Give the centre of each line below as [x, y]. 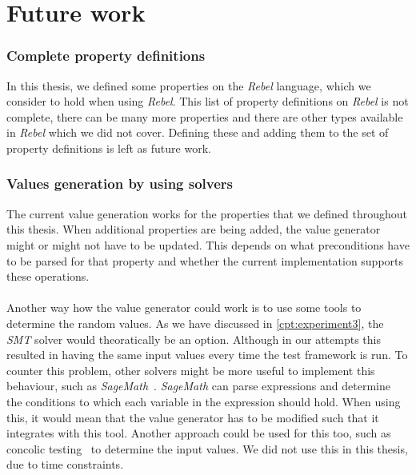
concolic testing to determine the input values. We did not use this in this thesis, [207, 448]
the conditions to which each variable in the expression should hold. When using [204, 401]
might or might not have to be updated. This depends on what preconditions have [208, 244]
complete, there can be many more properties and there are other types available [205, 116]
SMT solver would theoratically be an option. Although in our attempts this [194, 339]
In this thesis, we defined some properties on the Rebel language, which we [189, 85]
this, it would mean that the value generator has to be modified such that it [193, 417]
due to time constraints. [65, 464]
